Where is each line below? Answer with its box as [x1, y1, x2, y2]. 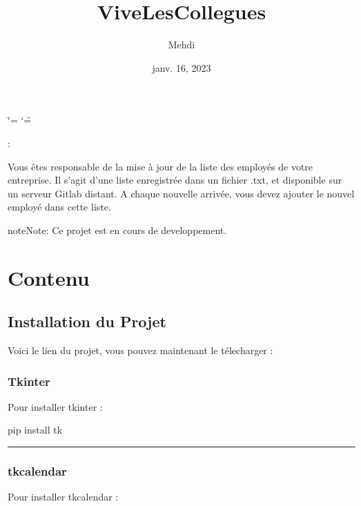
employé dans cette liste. [8, 200, 111, 214]
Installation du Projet [8, 311, 166, 332]
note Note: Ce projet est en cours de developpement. [8, 222, 227, 237]
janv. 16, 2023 [152, 60, 211, 75]
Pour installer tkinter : [8, 399, 103, 413]
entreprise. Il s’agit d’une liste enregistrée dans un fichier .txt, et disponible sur [8, 173, 342, 187]
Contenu [8, 263, 90, 291]
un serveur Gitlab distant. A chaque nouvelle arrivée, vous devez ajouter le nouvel [8, 186, 355, 200]
